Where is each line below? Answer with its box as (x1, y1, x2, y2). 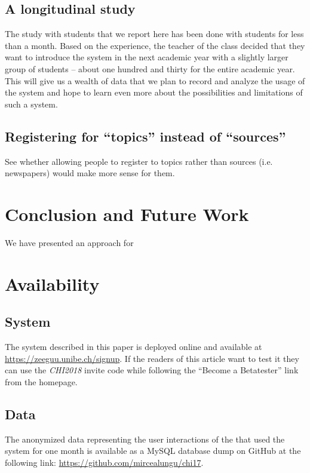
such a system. (5, 97, 58, 110)
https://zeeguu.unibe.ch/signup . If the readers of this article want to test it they (5, 352, 299, 364)
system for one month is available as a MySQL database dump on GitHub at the (5, 444, 301, 457)
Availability (5, 271, 100, 296)
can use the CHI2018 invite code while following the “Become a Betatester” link (5, 364, 299, 376)
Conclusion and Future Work (5, 201, 249, 226)
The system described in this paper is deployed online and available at (5, 340, 262, 353)
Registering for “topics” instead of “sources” (5, 127, 286, 145)
